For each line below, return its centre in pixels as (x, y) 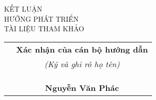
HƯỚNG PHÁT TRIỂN (41, 18)
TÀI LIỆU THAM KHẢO (44, 29)
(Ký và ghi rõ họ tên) (82, 64)
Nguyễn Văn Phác (82, 87)
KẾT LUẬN (23, 9)
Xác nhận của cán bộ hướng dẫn (82, 49)
